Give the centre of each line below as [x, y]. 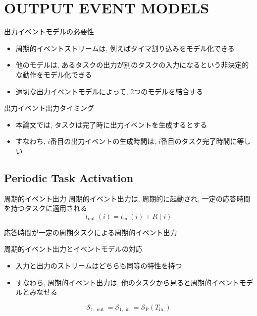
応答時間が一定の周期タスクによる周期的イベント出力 [91, 232]
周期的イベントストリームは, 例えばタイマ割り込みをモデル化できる [125, 48]
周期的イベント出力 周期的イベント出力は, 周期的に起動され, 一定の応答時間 [127, 198]
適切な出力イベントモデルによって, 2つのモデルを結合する [109, 91]
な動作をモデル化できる [54, 74]
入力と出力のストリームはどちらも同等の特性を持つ [99, 266]
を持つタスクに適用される [46, 208]
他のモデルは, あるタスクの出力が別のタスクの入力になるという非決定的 [132, 65]
